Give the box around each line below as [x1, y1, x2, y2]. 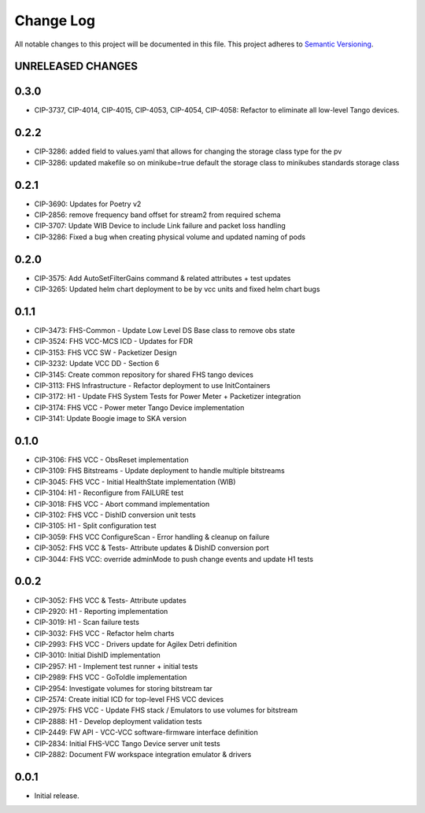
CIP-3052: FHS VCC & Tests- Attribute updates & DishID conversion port [34, 543, 269, 552]
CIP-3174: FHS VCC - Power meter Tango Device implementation [34, 402, 245, 412]
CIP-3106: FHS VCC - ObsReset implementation [34, 455, 189, 464]
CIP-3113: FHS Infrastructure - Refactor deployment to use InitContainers [34, 381, 271, 390]
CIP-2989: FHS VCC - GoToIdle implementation [34, 673, 187, 682]
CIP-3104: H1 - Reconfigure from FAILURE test [34, 488, 184, 497]
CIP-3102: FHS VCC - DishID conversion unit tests [34, 510, 196, 519]
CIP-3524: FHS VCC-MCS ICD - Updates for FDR [34, 337, 193, 346]
